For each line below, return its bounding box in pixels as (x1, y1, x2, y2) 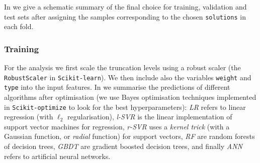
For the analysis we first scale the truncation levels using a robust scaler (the (4, 62, 241, 73)
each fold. (4, 21, 34, 32)
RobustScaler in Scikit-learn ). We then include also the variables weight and (4, 72, 251, 82)
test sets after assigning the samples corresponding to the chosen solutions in (4, 11, 246, 22)
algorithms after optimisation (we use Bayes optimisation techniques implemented (4, 91, 256, 102)
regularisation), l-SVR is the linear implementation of (67, 111, 232, 122)
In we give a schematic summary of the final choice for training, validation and (4, 2, 247, 12)
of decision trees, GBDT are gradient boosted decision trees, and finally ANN (4, 141, 242, 151)
